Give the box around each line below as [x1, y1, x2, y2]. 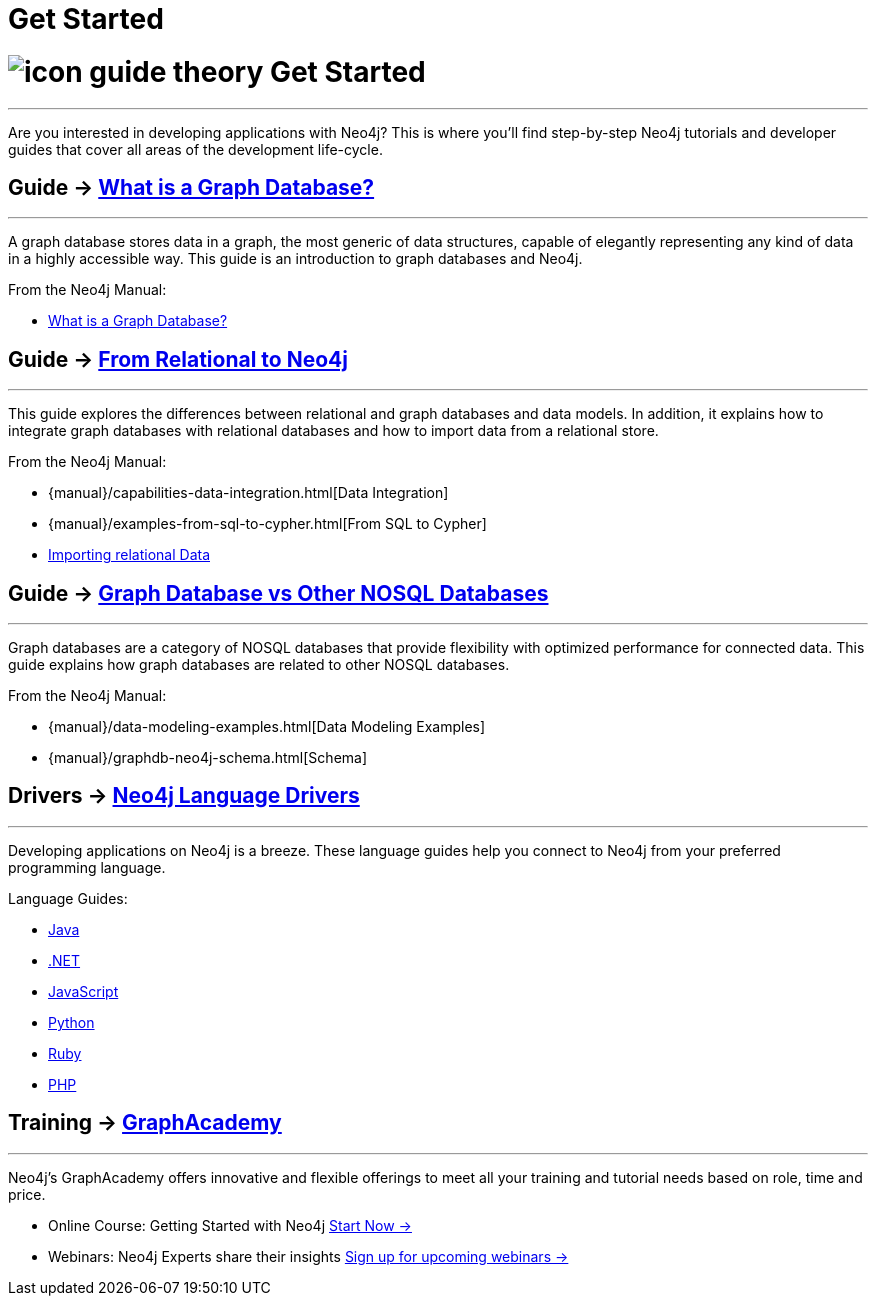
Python [48, 1013, 95, 1031]
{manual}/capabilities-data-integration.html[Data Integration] [48, 484, 449, 502]
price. [8, 1185, 46, 1203]
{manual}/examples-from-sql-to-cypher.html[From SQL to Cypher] [48, 515, 487, 533]
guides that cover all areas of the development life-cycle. [8, 140, 383, 158]
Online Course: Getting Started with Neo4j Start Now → [48, 1216, 412, 1234]
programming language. [8, 858, 166, 876]
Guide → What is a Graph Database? [8, 174, 375, 200]
